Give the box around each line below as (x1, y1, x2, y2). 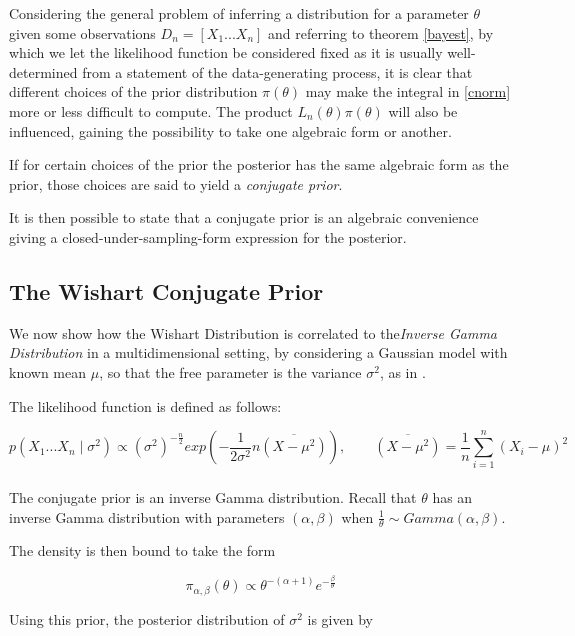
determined (9, 61, 78, 82)
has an (432, 487, 473, 508)
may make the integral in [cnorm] (305, 81, 511, 102)
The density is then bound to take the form (9, 540, 276, 561)
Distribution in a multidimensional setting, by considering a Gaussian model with (9, 342, 508, 363)
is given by (307, 608, 373, 629)
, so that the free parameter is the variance (99, 361, 362, 382)
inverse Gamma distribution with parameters (9, 506, 285, 527)
